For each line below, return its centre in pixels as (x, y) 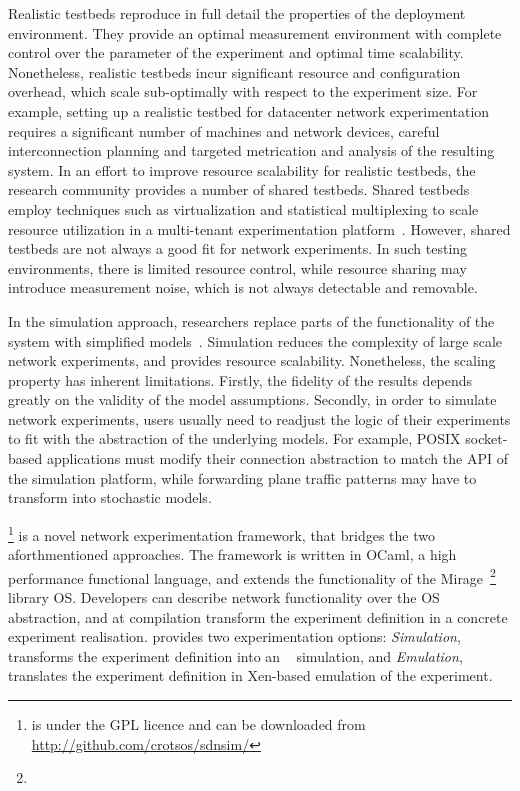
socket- (486, 438)
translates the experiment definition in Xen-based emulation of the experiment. (250, 675)
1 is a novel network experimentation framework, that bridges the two (221, 533)
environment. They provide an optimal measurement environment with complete (255, 32)
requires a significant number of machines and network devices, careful (224, 130)
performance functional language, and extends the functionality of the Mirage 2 (252, 576)
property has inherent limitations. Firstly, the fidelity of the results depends (240, 379)
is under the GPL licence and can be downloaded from (198, 723)
